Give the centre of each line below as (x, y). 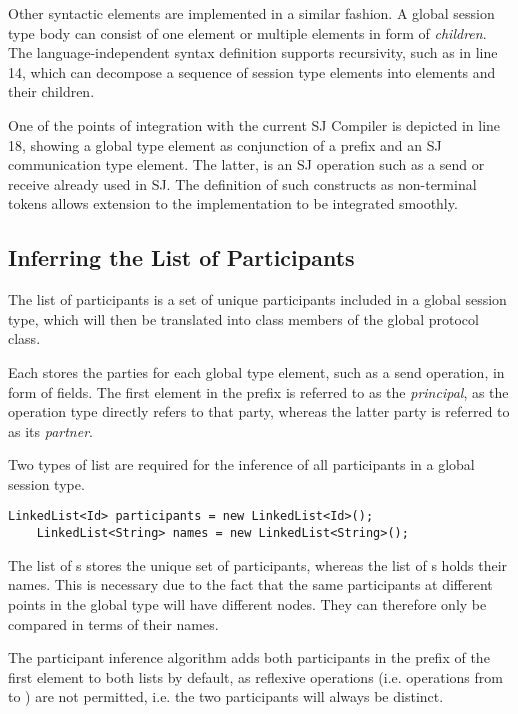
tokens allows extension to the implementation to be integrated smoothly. (233, 203)
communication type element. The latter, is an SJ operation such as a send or (246, 164)
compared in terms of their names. (113, 623)
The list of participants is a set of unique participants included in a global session (257, 299)
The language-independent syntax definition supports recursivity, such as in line (253, 52)
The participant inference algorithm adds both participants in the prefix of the (249, 657)
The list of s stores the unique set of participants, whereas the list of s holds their (258, 564)
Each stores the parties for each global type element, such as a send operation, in (256, 371)
